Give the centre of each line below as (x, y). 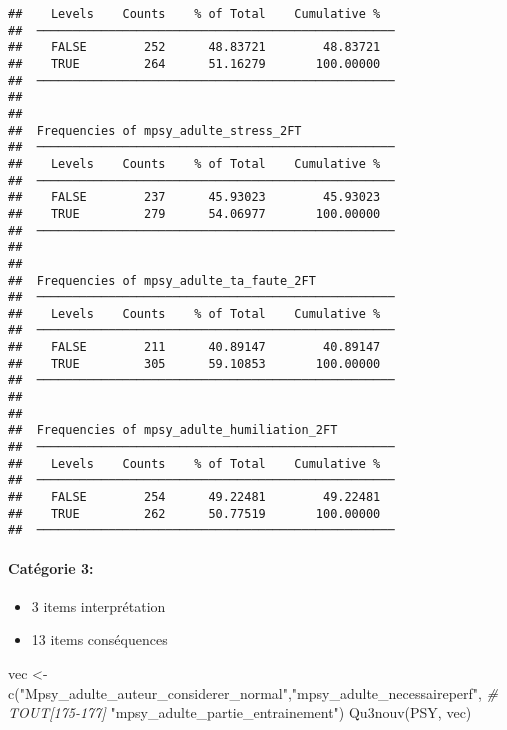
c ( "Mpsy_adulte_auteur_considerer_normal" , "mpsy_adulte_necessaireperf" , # (253, 692)
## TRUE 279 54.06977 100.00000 (194, 213)
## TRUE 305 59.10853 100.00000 (194, 363)
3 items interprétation (98, 605)
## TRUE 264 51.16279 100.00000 (194, 63)
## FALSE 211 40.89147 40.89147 (194, 347)
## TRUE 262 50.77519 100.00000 (194, 513)
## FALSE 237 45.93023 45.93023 (194, 197)
